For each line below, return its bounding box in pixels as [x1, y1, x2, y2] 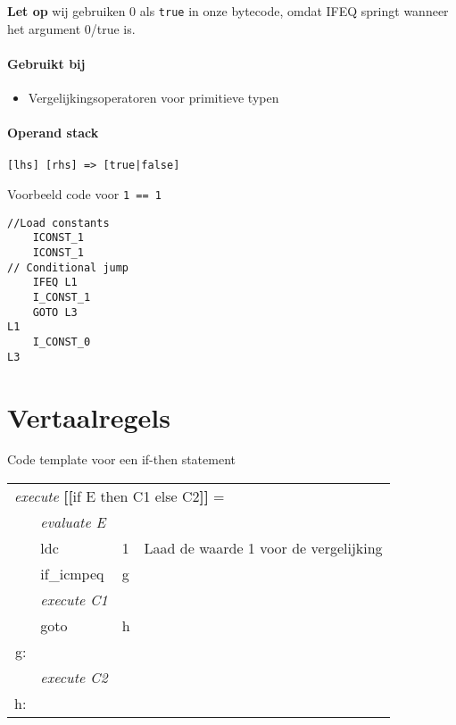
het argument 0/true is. [7, 19, 136, 37]
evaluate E [40, 512, 106, 533]
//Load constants [7, 216, 110, 229]
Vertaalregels [7, 398, 170, 435]
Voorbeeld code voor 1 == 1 [7, 185, 162, 204]
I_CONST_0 [32, 336, 91, 348]
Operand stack [7, 123, 99, 142]
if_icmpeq [40, 563, 104, 585]
